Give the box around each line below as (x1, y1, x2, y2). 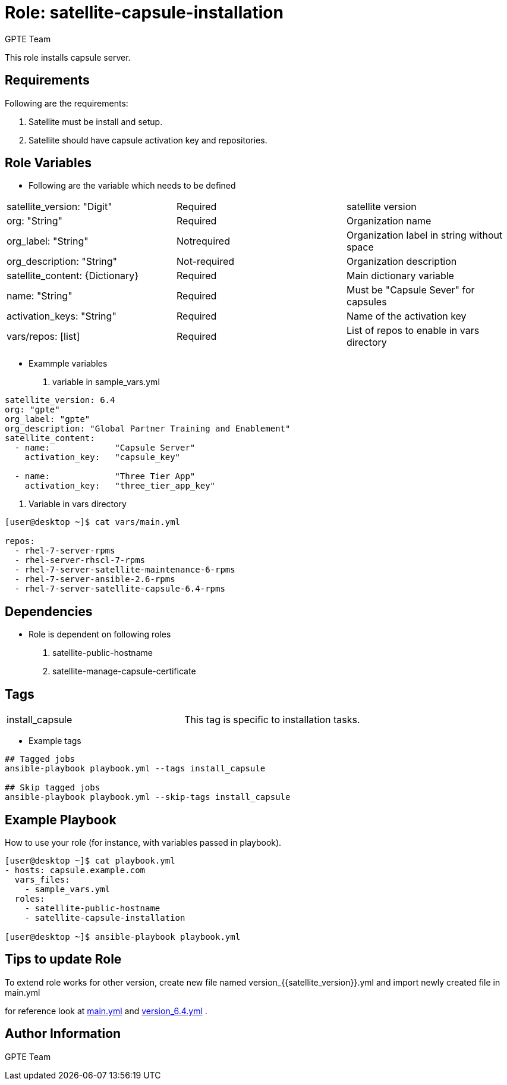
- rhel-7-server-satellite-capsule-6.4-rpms (14, 584, 225, 594)
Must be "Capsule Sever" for (346, 284, 475, 296)
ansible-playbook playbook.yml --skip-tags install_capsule (5, 792, 291, 802)
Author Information (5, 1026, 121, 1042)
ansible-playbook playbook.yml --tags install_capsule (5, 764, 266, 774)
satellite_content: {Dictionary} (7, 270, 139, 282)
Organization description (346, 255, 457, 268)
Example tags (29, 736, 81, 746)
